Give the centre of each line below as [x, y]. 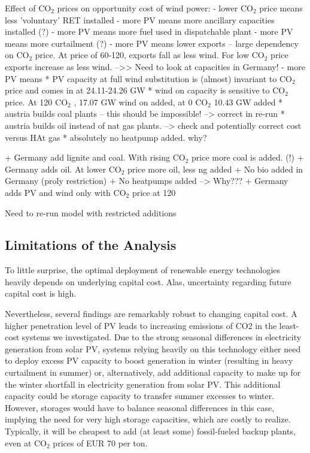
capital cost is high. [41, 293]
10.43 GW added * [248, 102]
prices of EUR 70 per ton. [100, 443]
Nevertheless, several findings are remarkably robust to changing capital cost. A [151, 314]
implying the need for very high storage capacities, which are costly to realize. [148, 419]
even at [18, 443]
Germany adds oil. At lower [56, 169]
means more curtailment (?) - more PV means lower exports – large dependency [152, 43]
